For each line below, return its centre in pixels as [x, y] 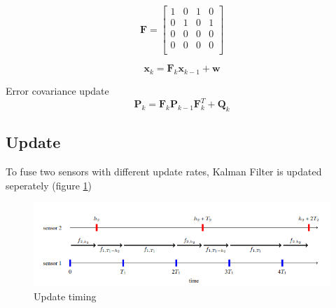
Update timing [65, 296]
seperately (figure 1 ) [49, 185]
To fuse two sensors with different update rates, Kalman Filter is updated [164, 172]
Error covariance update [57, 90]
